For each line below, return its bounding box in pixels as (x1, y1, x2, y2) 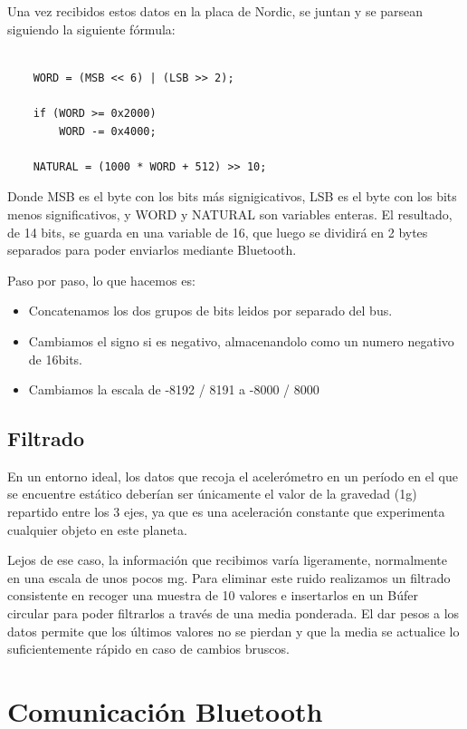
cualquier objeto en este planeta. (7, 520, 187, 539)
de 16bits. (28, 349, 82, 368)
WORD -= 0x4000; (59, 124, 157, 138)
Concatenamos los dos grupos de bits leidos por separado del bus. (28, 301, 393, 320)
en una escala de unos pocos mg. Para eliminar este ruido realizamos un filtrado (7, 568, 451, 587)
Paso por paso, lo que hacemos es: (7, 270, 195, 289)
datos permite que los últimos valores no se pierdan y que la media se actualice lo (7, 621, 460, 640)
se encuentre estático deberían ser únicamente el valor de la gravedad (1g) (7, 484, 417, 503)
